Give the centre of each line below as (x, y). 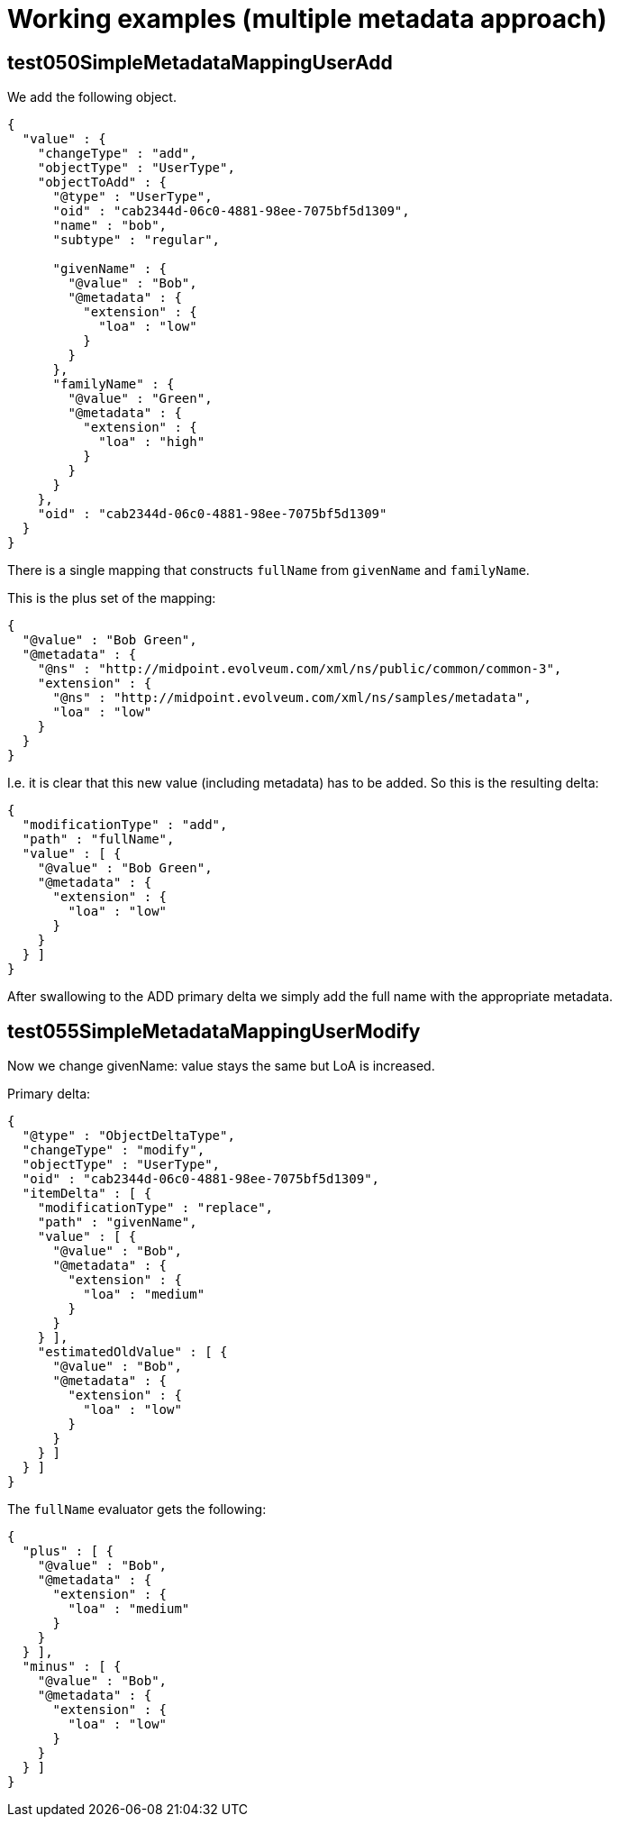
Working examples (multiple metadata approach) (307, 19)
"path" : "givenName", (117, 1222)
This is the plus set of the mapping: (112, 598)
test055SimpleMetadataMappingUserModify (214, 1031)
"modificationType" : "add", (125, 825)
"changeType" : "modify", (114, 1150)
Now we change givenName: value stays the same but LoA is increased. (221, 1066)
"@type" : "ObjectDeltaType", (128, 1136)
